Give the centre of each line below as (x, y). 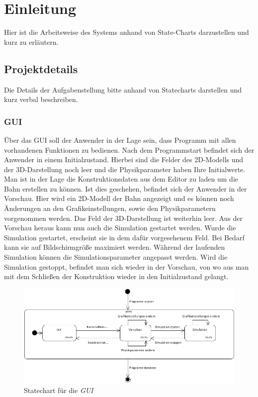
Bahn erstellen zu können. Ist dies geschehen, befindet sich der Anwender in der (126, 188)
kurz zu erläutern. (31, 42)
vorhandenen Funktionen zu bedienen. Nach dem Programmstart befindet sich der (129, 149)
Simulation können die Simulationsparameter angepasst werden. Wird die (116, 257)
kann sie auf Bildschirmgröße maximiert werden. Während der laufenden (115, 247)
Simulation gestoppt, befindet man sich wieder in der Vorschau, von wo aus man (127, 266)
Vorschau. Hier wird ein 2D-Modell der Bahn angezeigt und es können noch (119, 198)
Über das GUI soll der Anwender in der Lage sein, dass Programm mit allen (120, 140)
